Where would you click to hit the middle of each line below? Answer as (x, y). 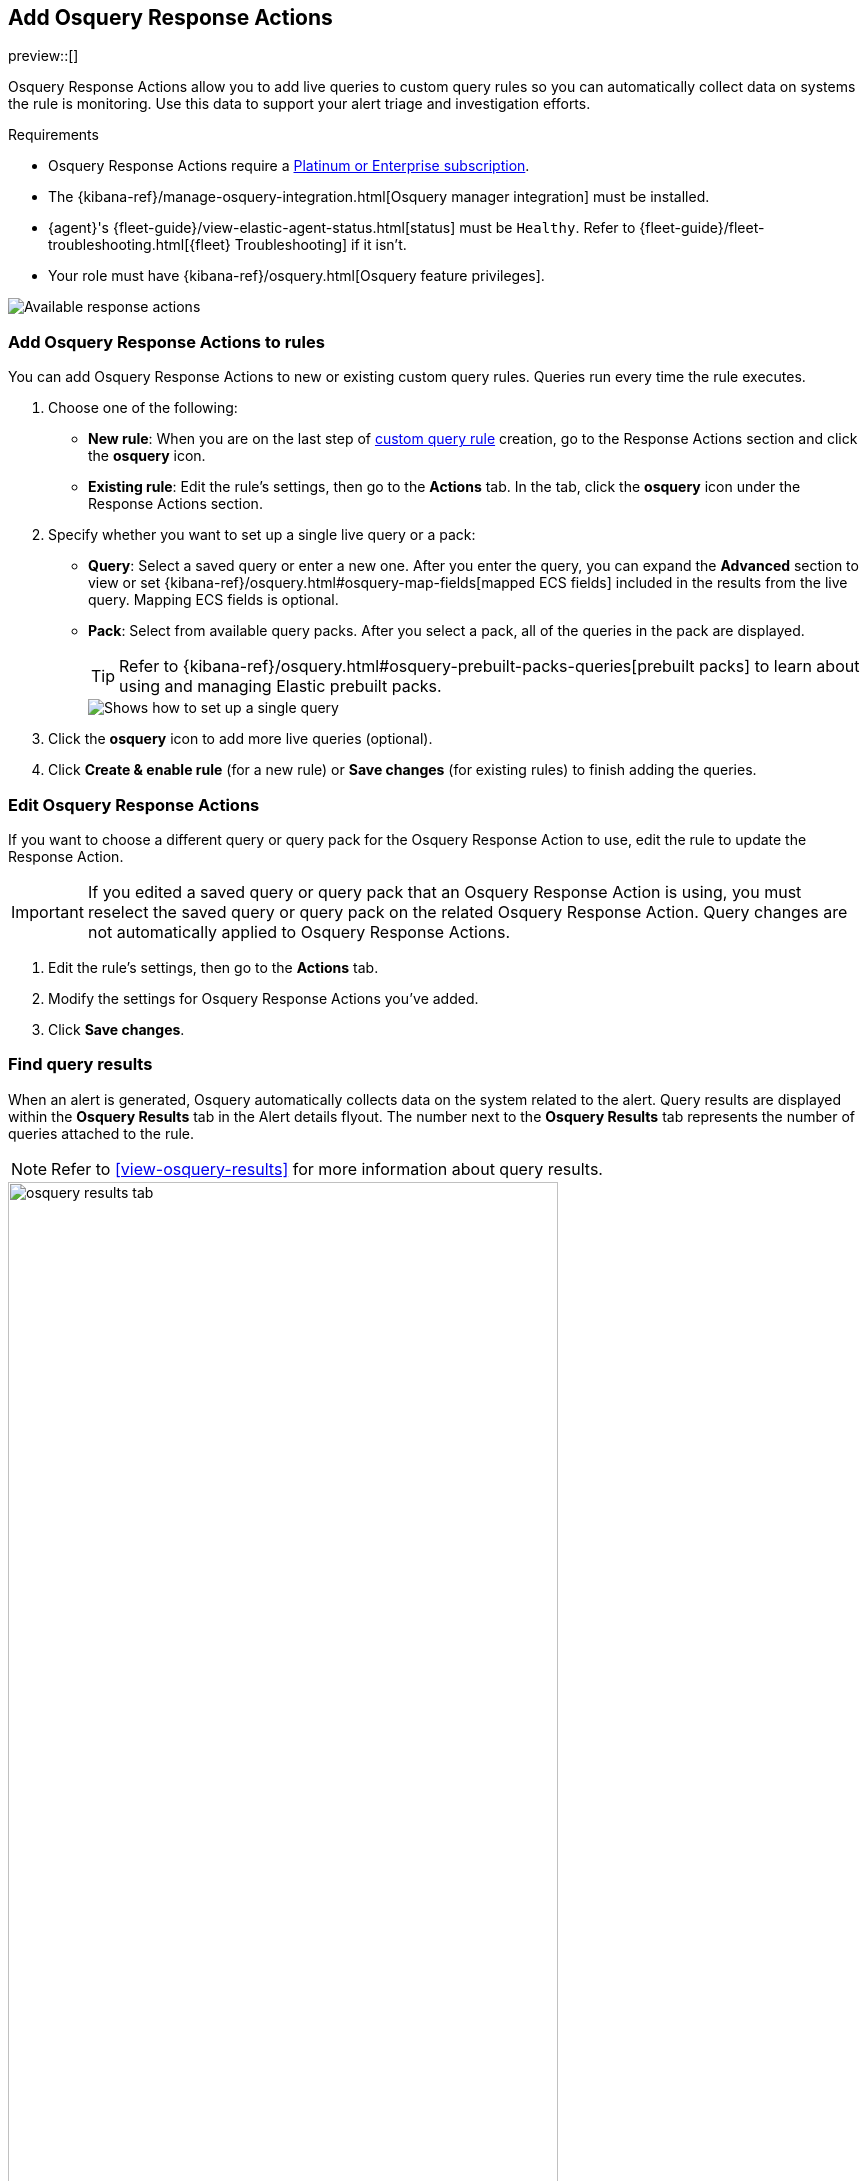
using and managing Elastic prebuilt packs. (280, 686)
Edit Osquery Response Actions (134, 804)
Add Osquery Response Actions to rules (166, 341)
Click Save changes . (116, 1029)
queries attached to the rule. (101, 1133)
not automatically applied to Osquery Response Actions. (299, 931)
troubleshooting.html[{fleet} (139, 245)
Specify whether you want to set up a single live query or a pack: (262, 535)
